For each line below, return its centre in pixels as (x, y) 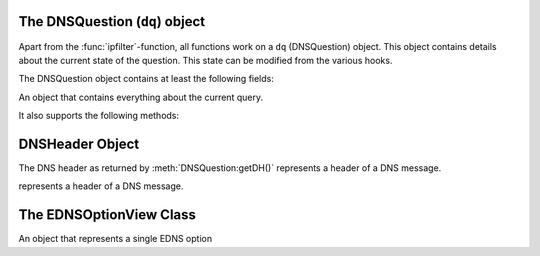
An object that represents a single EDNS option (115, 239)
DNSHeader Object (79, 143)
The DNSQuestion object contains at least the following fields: (146, 79)
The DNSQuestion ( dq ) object (111, 21)
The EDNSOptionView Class (107, 215)
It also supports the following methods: (99, 116)
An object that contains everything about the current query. (141, 97)
